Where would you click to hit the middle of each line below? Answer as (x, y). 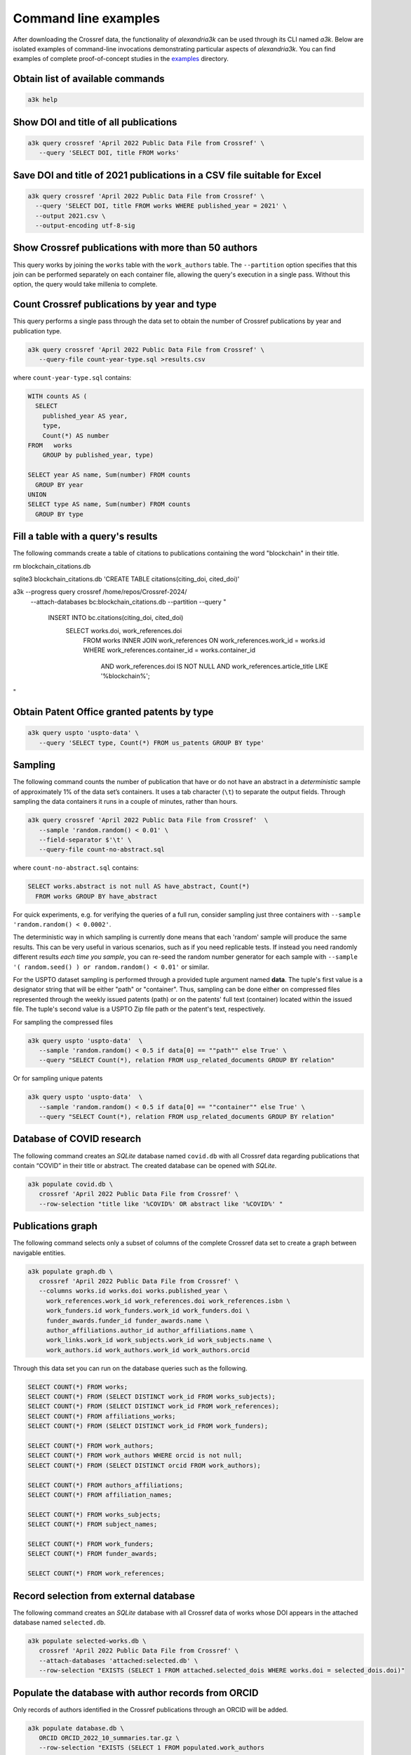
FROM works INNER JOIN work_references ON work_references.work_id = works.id (204, 640)
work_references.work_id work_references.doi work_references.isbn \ (168, 1301)
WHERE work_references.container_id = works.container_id (169, 650)
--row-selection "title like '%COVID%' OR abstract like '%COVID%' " (161, 1204)
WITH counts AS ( (58, 396)
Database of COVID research (77, 1139)
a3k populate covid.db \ (70, 1184)
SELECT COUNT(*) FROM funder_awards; (93, 1554)
